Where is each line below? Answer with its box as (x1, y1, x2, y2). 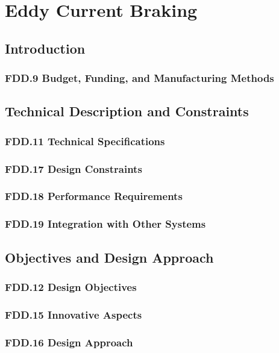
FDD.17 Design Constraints (5, 161, 142, 176)
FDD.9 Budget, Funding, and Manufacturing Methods (5, 70, 274, 86)
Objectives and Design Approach (5, 248, 214, 266)
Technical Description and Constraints (5, 102, 249, 120)
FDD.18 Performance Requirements (5, 189, 183, 204)
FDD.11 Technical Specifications (5, 133, 165, 148)
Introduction (5, 39, 86, 57)
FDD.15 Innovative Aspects (5, 307, 142, 322)
